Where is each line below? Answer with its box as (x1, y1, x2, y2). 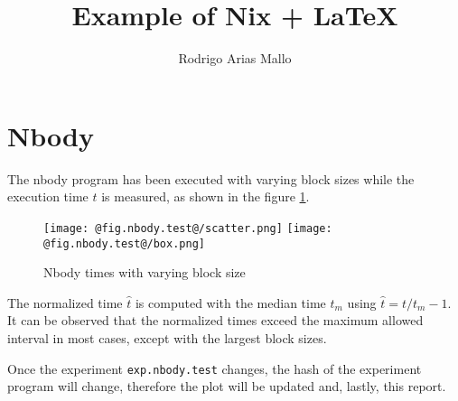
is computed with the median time (135, 293, 326, 312)
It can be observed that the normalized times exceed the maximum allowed (7, 311, 424, 330)
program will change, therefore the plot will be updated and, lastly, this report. (7, 377, 446, 396)
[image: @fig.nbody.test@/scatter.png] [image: (43, 221, 332, 235)
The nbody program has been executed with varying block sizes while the (7, 169, 415, 188)
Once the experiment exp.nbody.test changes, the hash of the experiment (7, 359, 422, 378)
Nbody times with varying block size (43, 263, 246, 282)
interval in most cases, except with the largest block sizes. (7, 328, 327, 347)
